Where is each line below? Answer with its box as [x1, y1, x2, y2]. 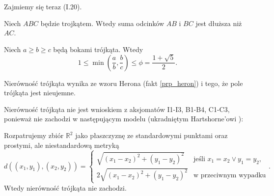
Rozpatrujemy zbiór [4, 130, 64, 140]
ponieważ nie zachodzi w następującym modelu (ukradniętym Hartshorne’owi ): [4, 113, 244, 124]
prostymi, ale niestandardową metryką [4, 140, 119, 150]
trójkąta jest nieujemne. [4, 87, 76, 98]
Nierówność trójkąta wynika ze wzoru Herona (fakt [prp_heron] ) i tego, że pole [4, 78, 243, 88]
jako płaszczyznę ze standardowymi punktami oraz [75, 130, 228, 140]
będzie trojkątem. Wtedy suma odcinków [40, 18, 164, 28]
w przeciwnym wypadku [193, 172, 266, 179]
